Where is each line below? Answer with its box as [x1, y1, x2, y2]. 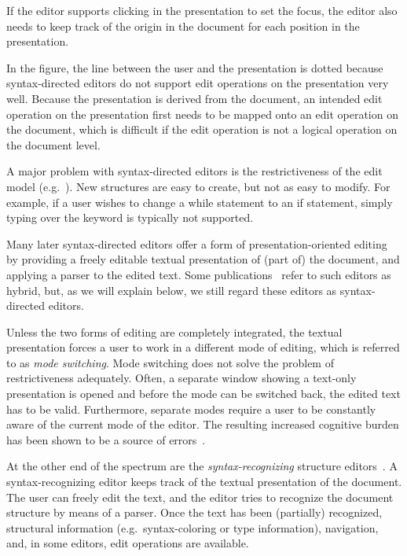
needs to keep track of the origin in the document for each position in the [6, 17, 360, 34]
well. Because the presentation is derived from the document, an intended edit [6, 90, 383, 106]
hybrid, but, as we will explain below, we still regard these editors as [6, 282, 337, 298]
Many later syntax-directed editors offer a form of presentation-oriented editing [6, 235, 387, 252]
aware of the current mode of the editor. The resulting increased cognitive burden [6, 416, 399, 433]
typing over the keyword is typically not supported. [6, 209, 254, 226]
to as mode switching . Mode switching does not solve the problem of [6, 354, 334, 370]
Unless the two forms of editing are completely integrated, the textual [6, 323, 343, 340]
